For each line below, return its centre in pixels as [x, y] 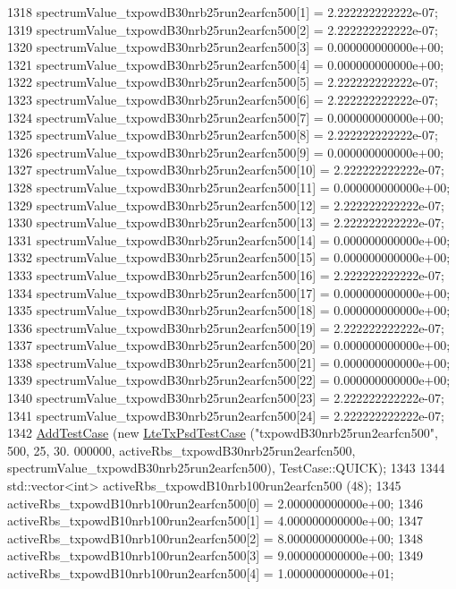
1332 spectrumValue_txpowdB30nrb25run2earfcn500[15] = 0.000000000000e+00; [229, 257]
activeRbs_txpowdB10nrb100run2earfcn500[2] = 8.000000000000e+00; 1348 [215, 538]
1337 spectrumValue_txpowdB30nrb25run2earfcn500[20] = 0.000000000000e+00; [229, 345]
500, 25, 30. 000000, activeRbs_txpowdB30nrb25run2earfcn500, [182, 450]
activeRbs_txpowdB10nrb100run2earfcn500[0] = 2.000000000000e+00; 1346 [215, 503]
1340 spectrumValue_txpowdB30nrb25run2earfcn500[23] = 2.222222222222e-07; [226, 398]
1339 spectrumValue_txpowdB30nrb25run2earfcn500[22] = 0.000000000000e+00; [229, 380]
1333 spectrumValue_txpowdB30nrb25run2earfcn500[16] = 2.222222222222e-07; [226, 274]
